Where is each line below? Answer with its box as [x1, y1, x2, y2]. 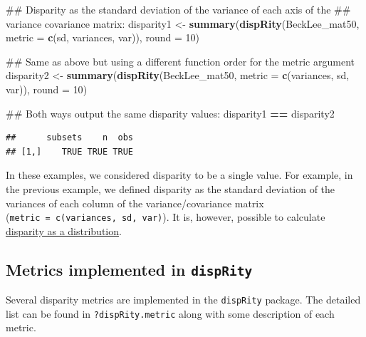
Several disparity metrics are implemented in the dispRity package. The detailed [6, 292, 361, 307]
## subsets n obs [6, 133, 133, 143]
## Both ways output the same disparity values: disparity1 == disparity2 [6, 105, 335, 120]
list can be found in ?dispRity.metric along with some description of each [6, 306, 335, 321]
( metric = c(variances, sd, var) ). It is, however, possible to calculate [6, 209, 325, 224]
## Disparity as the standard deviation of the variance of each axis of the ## [6, 2, 351, 16]
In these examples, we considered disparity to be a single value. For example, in [6, 167, 353, 182]
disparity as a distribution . [6, 223, 122, 238]
